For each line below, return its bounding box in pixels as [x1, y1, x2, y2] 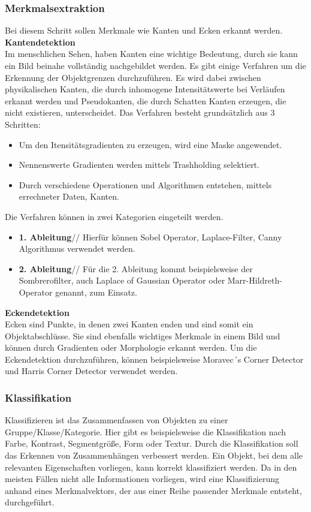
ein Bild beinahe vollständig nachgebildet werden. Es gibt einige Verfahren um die [5, 59, 306, 71]
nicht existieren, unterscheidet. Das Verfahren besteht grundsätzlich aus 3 [5, 106, 275, 119]
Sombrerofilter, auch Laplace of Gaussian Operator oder [19, 274, 225, 287]
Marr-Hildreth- [227, 274, 282, 287]
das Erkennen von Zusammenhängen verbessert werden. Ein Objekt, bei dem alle [5, 449, 303, 462]
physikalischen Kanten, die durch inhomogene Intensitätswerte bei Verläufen [5, 83, 285, 95]
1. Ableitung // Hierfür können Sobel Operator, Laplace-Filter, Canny [19, 230, 282, 243]
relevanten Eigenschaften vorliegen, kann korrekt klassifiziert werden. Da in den [5, 460, 297, 473]
